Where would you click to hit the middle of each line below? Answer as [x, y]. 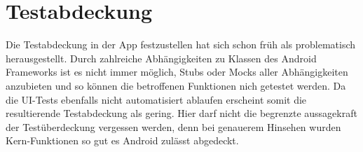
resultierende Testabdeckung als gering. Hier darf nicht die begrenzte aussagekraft [181, 113]
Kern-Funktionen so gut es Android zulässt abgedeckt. [122, 140]
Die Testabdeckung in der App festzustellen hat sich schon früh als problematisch [181, 44]
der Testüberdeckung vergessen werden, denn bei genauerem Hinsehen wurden [173, 126]
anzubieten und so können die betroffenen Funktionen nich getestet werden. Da [176, 85]
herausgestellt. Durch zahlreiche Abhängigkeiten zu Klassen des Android [161, 58]
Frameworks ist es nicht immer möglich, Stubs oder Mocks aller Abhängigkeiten [177, 72]
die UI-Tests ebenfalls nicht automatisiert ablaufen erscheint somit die [156, 99]
